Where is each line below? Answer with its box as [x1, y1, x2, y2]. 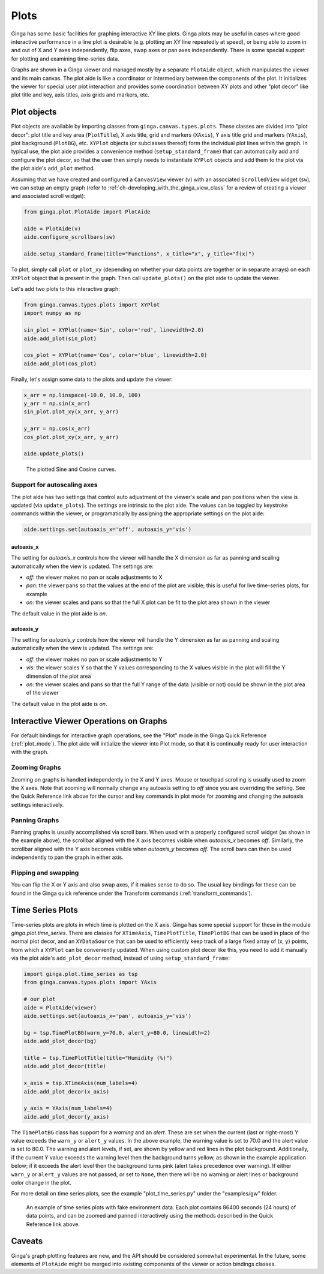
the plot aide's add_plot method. [11, 165, 95, 172]
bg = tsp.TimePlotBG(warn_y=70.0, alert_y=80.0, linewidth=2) [23, 1029, 211, 1036]
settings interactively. [11, 801, 64, 808]
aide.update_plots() [23, 450, 84, 457]
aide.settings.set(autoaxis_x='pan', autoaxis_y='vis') [23, 1012, 192, 1020]
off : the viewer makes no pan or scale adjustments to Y [26, 656, 163, 663]
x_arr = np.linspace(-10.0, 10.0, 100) [23, 392, 141, 398]
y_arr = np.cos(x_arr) [23, 425, 91, 432]
